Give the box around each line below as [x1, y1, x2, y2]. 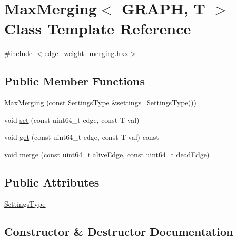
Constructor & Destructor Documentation [4, 223, 233, 239]
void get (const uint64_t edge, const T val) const [4, 132, 159, 142]
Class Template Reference [4, 18, 191, 39]
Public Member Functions [4, 73, 145, 89]
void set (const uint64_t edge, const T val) [4, 114, 140, 125]
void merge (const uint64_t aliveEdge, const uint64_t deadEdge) [4, 149, 210, 159]
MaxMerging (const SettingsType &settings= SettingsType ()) [4, 97, 196, 108]
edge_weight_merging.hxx [44, 48, 128, 59]
